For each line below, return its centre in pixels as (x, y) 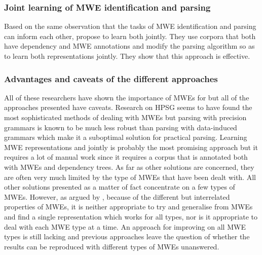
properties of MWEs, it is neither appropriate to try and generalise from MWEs (128, 207)
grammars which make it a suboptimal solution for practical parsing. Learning (126, 137)
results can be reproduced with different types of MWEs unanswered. (112, 246)
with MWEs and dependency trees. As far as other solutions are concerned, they (129, 167)
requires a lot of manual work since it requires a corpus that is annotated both (126, 157)
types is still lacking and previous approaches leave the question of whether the (127, 236)
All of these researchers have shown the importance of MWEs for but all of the (127, 97)
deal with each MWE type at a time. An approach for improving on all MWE (125, 226)
